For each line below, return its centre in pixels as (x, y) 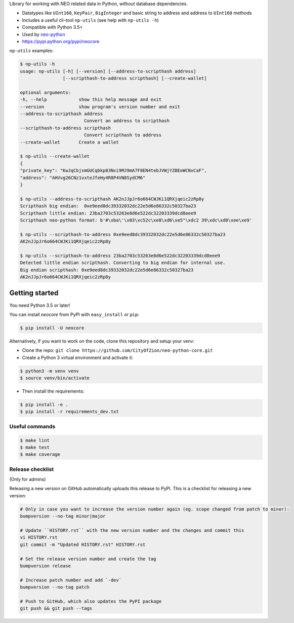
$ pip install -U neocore (52, 328)
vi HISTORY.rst (39, 538)
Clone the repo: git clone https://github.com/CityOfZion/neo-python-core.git (117, 350)
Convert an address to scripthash (127, 121)
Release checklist (32, 469)
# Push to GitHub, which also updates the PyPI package (91, 601)
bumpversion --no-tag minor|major (63, 516)
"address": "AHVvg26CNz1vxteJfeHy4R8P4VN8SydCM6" (83, 178)
